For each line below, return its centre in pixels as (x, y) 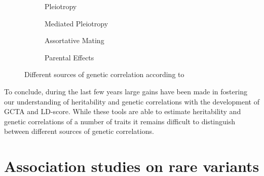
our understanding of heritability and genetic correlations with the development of (132, 101)
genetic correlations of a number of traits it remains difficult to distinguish (120, 121)
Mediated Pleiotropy (77, 23)
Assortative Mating (74, 40)
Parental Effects (69, 57)
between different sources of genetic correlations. (79, 131)
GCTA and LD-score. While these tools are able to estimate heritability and (123, 111)
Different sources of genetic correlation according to (104, 74)
